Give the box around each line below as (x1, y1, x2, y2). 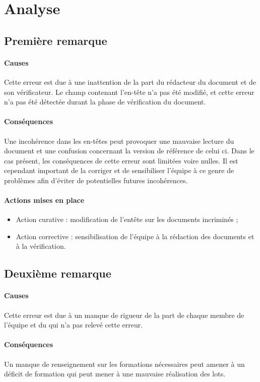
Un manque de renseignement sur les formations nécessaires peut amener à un (4, 358, 245, 369)
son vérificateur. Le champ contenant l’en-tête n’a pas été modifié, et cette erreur (4, 86, 254, 97)
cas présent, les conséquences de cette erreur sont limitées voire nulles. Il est (4, 155, 238, 166)
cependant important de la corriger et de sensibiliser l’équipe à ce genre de (4, 165, 234, 176)
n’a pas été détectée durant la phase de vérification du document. (4, 96, 206, 107)
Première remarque (4, 32, 107, 48)
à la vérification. (16, 241, 66, 251)
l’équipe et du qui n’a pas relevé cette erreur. (4, 319, 143, 330)
